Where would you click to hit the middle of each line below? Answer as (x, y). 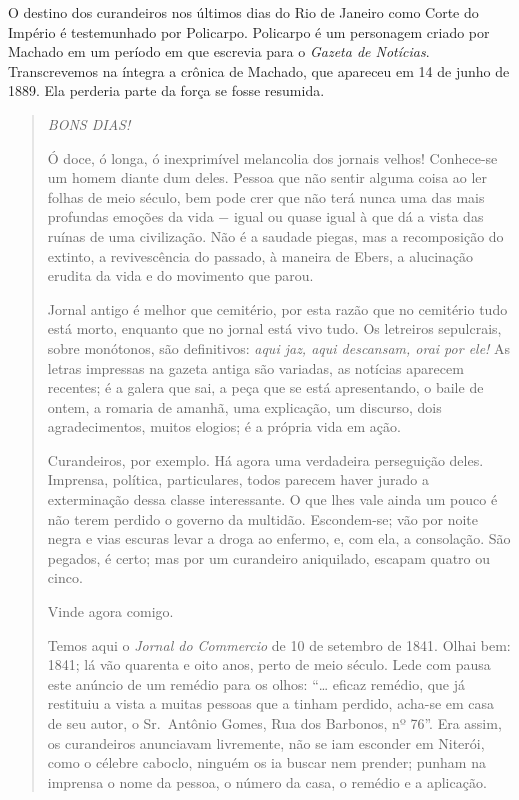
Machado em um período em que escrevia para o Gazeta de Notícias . (219, 51)
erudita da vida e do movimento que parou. (180, 275)
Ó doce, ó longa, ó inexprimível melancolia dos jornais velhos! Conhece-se (272, 157)
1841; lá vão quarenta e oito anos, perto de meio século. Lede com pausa (269, 664)
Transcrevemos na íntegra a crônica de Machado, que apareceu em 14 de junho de (259, 70)
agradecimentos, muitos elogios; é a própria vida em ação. (224, 426)
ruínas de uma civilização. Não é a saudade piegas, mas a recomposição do (275, 235)
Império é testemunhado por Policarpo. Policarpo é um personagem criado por (249, 31)
